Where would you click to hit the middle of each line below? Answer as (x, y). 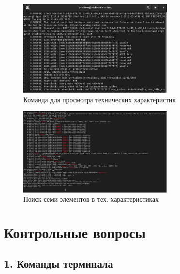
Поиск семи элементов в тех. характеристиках (91, 199)
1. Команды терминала (59, 263)
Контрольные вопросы (75, 233)
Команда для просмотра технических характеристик (100, 99)
